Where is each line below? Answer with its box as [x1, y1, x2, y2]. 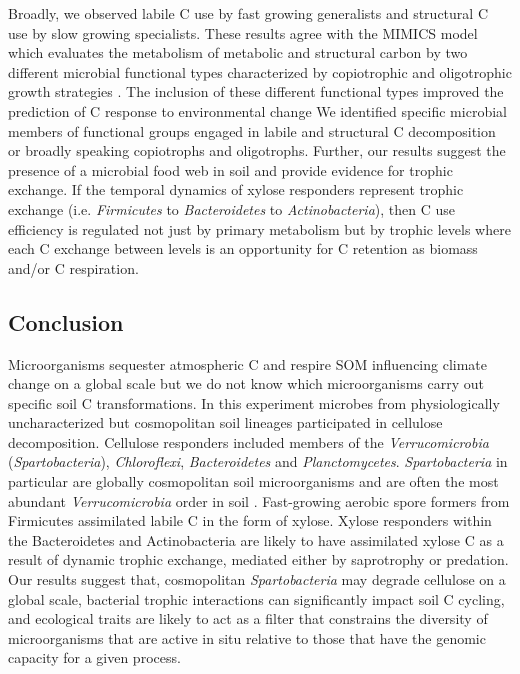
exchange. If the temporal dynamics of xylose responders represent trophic [8, 179, 464, 200]
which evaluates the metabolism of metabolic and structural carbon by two [8, 42, 468, 63]
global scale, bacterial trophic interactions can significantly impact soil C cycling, [8, 588, 505, 609]
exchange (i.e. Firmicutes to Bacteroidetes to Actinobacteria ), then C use [8, 198, 455, 219]
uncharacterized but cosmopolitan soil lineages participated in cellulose [8, 412, 443, 433]
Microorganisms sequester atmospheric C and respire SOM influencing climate [8, 353, 488, 374]
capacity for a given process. [8, 647, 181, 668]
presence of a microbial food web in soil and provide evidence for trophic [8, 159, 453, 180]
